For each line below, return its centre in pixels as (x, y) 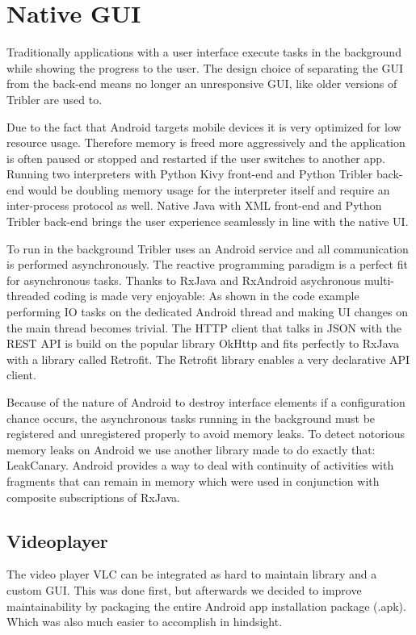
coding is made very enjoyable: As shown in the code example (206, 296)
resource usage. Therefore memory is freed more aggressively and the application (206, 142)
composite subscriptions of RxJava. (94, 497)
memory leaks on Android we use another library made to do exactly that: (191, 449)
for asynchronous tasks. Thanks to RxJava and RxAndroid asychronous (184, 280)
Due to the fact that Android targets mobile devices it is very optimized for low (204, 126)
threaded (28, 296)
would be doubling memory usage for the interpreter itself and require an (209, 189)
